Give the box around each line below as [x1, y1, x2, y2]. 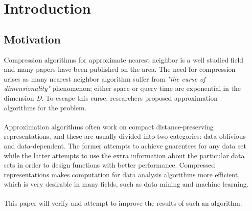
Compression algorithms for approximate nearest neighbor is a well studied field [4, 54, 244, 64]
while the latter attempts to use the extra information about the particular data [4, 150, 245, 160]
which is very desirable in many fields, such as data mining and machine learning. [4, 179, 249, 189]
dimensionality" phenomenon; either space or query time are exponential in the [4, 83, 241, 93]
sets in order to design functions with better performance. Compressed [4, 160, 215, 170]
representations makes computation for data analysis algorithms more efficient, [4, 169, 240, 179]
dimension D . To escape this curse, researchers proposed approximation [4, 92, 218, 103]
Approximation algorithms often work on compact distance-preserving [4, 121, 214, 131]
